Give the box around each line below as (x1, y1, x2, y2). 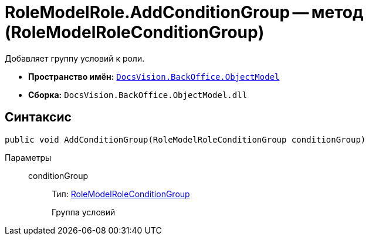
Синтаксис (5, 110, 72, 125)
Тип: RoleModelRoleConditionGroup (52, 188, 190, 199)
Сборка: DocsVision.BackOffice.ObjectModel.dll (28, 89, 248, 100)
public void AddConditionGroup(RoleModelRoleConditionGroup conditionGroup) (5, 134, 366, 144)
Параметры (5, 152, 52, 163)
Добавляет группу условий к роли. (5, 53, 145, 63)
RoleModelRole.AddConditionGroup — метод (5, 2, 364, 22)
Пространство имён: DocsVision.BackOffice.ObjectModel (28, 71, 280, 82)
